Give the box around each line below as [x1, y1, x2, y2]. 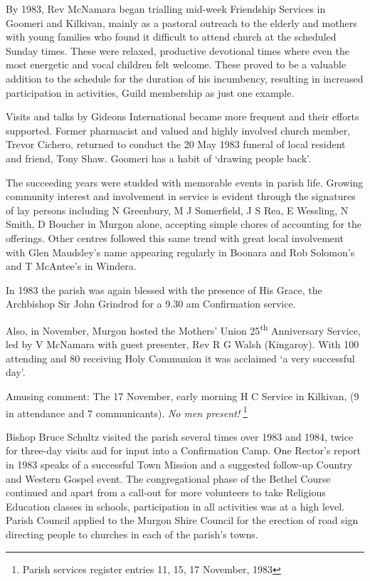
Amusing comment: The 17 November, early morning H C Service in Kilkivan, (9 [6, 388, 359, 403]
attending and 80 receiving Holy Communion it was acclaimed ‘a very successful [6, 350, 355, 365]
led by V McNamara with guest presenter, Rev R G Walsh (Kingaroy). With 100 [6, 337, 359, 352]
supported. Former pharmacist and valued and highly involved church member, [6, 122, 351, 137]
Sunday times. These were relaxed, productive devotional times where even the [6, 43, 349, 58]
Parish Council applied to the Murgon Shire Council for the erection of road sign [6, 513, 359, 528]
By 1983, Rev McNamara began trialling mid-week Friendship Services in [6, 1, 326, 16]
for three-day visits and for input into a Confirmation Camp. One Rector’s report [6, 443, 361, 458]
